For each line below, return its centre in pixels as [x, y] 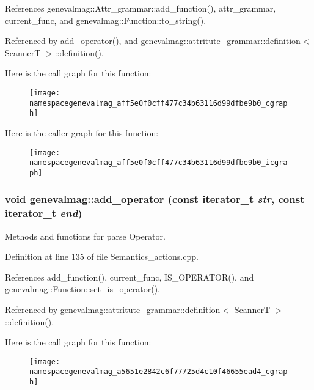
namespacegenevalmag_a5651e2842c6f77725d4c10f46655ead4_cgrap [159, 372]
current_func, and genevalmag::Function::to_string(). [106, 20]
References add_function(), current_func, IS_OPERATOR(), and [130, 277]
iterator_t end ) [44, 213]
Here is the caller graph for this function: [82, 132]
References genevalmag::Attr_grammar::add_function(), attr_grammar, [141, 8]
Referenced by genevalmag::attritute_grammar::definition [113, 310]
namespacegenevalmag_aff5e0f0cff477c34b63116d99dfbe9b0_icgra [159, 163]
